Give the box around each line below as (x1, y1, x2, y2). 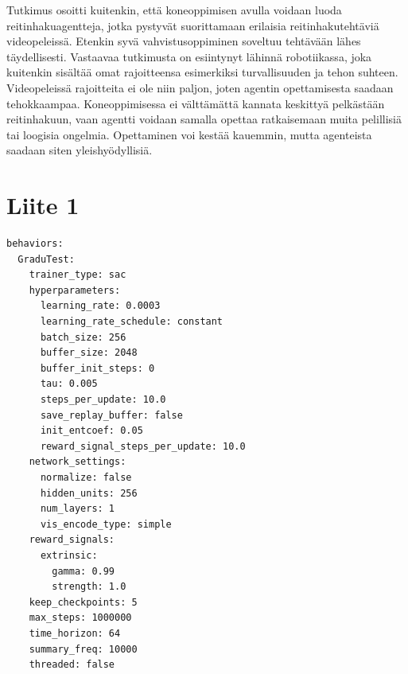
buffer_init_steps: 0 (40, 362, 155, 374)
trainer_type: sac (29, 269, 126, 281)
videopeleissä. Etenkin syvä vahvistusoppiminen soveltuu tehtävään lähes (6, 33, 361, 49)
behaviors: (6, 238, 64, 250)
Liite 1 (6, 189, 80, 221)
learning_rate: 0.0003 (40, 300, 161, 312)
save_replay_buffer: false (40, 409, 183, 421)
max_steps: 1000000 (29, 612, 132, 624)
